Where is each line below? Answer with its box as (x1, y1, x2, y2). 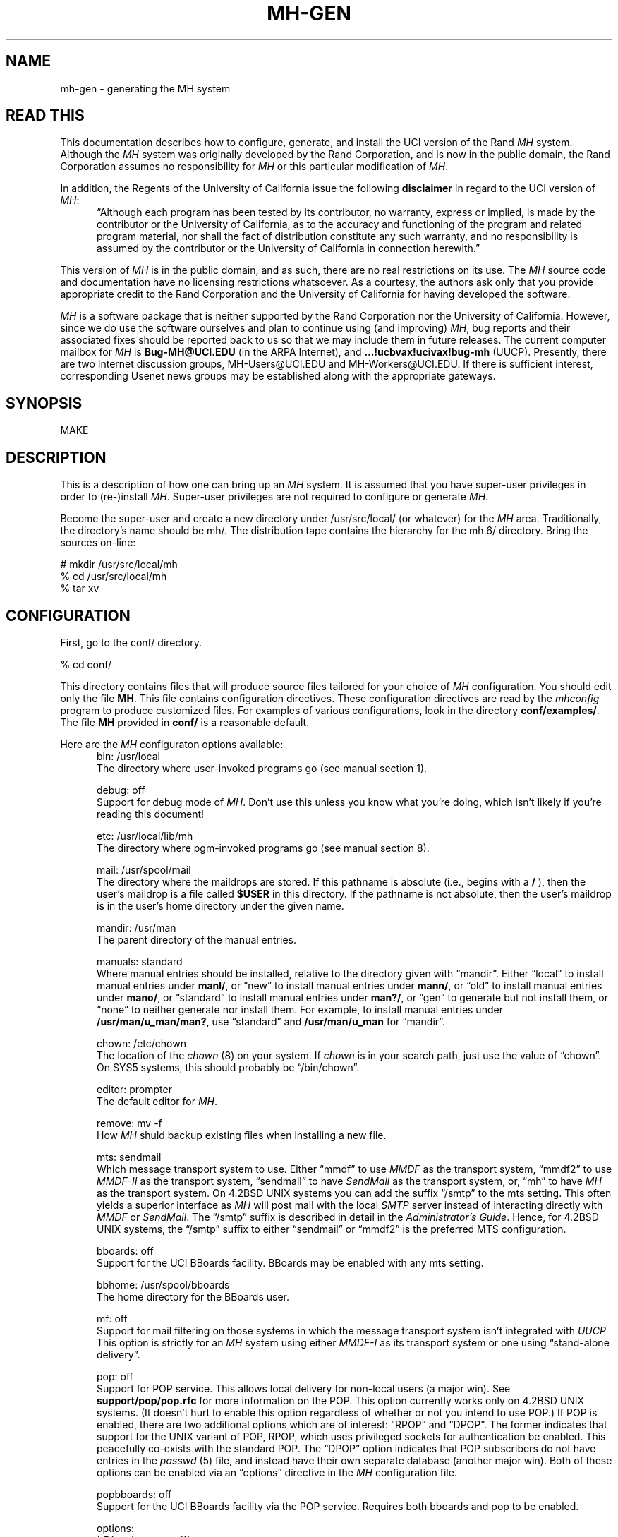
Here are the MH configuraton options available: (60, 737, 284, 750)
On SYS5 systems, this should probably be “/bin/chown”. (97, 1061, 360, 1073)
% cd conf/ (60, 658, 112, 670)
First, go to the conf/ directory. (60, 636, 202, 649)
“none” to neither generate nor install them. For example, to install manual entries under (97, 1003, 503, 1015)
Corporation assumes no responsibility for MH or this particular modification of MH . (60, 160, 449, 173)
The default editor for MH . (97, 1095, 218, 1107)
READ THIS (6, 107, 85, 125)
